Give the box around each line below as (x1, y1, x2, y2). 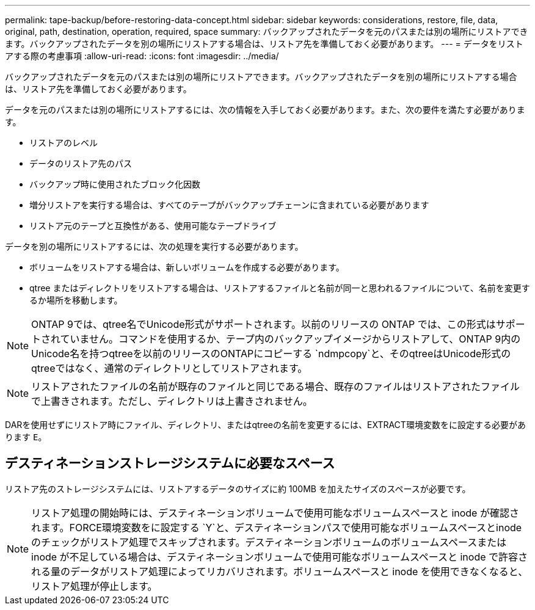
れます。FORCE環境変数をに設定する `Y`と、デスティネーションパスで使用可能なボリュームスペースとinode (31, 521, 522, 534)
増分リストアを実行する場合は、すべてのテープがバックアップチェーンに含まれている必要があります (29, 200, 429, 210)
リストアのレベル (29, 137, 98, 148)
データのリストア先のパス (29, 158, 132, 169)
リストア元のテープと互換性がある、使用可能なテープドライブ (29, 220, 277, 231)
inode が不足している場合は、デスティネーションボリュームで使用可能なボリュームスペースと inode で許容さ (31, 550, 528, 563)
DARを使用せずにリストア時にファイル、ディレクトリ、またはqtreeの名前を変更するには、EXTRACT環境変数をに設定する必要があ (5, 419, 526, 430)
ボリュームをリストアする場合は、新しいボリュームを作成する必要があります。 (29, 262, 344, 272)
